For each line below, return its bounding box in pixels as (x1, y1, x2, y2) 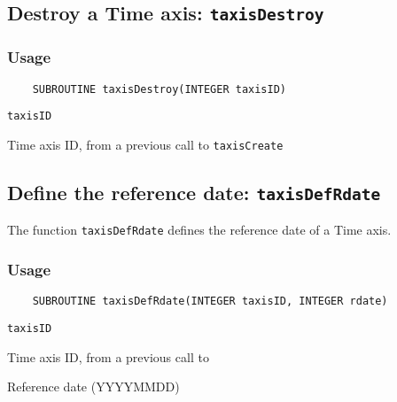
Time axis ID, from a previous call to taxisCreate (7, 135, 284, 153)
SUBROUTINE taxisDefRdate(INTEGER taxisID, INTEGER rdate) (32, 295, 388, 308)
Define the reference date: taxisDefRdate (7, 178, 381, 205)
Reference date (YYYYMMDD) (7, 377, 180, 396)
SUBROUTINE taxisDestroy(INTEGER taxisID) (32, 82, 286, 96)
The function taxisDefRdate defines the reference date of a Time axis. (7, 220, 392, 239)
